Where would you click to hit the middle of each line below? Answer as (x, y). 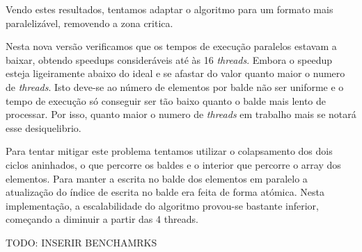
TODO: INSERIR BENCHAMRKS (81, 242)
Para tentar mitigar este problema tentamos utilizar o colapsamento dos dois (169, 151)
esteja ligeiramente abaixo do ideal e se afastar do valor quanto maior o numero (175, 73)
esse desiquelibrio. (44, 127)
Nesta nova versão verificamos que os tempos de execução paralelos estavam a (171, 46)
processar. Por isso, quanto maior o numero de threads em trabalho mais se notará (181, 114)
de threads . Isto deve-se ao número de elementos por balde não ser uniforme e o (175, 86)
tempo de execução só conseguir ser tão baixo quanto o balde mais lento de (166, 100)
